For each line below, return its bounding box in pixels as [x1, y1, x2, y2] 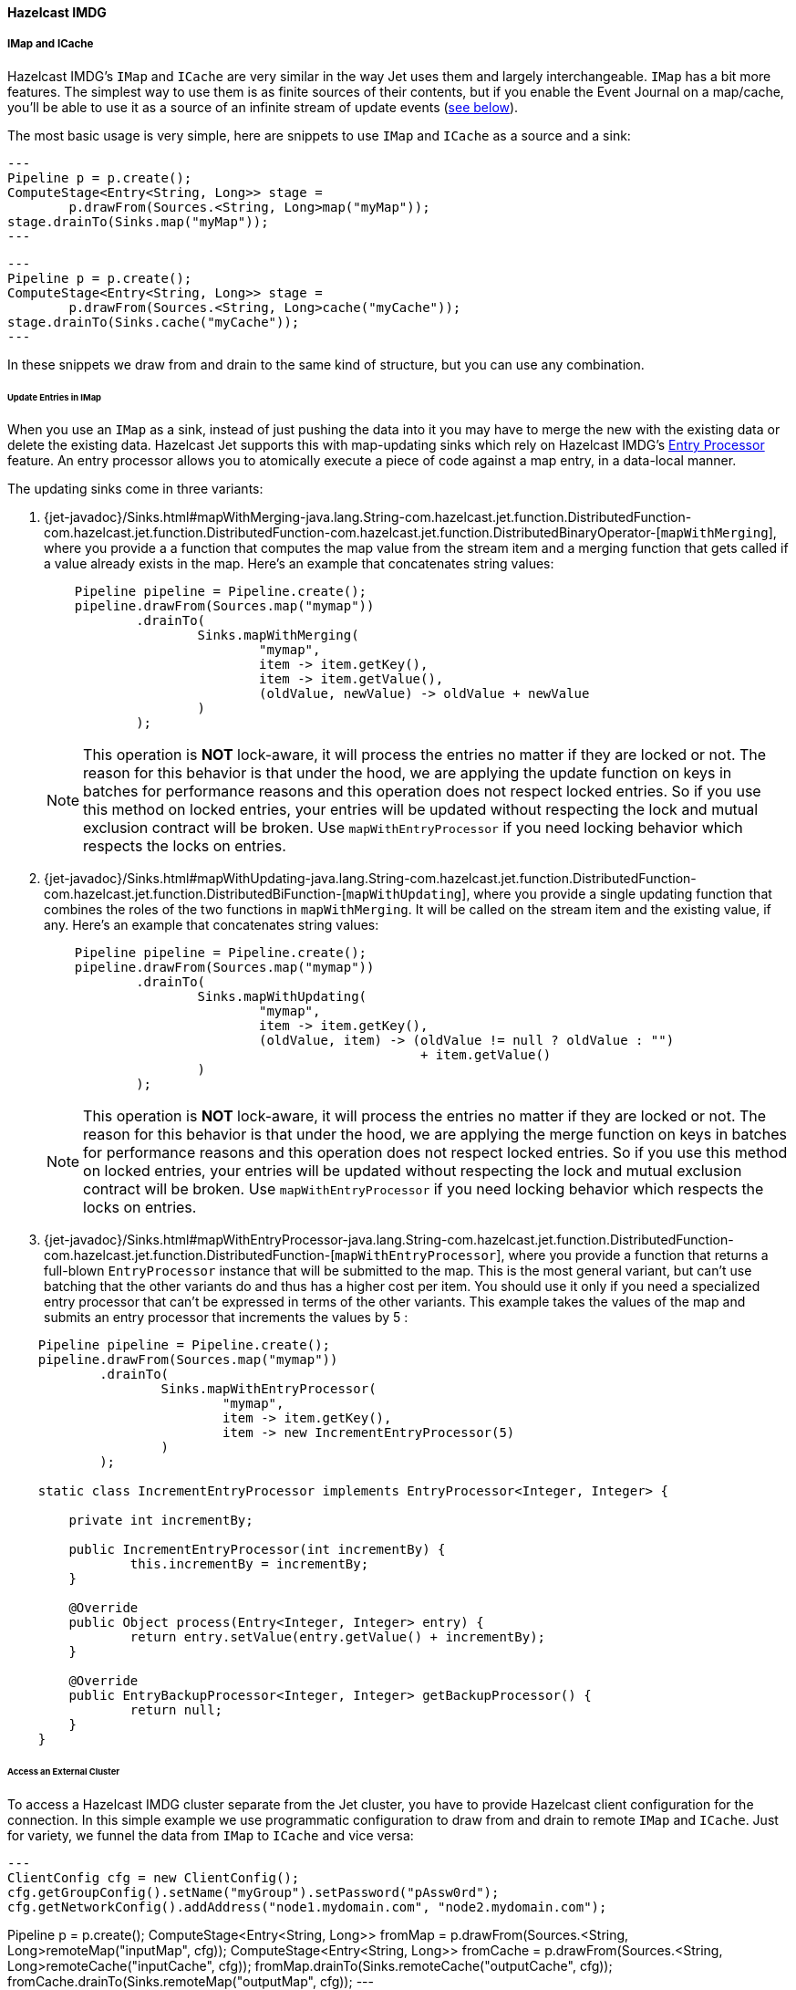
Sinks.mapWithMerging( [197, 628, 359, 643]
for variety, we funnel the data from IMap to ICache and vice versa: [7, 1828, 414, 1844]
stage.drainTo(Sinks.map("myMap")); [7, 214, 269, 229]
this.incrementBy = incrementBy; [129, 1557, 369, 1572]
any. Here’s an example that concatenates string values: [44, 917, 379, 933]
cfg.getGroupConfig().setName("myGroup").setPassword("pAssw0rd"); [7, 1885, 500, 1901]
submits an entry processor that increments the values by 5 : [44, 1309, 408, 1326]
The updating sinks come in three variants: [7, 481, 264, 497]
